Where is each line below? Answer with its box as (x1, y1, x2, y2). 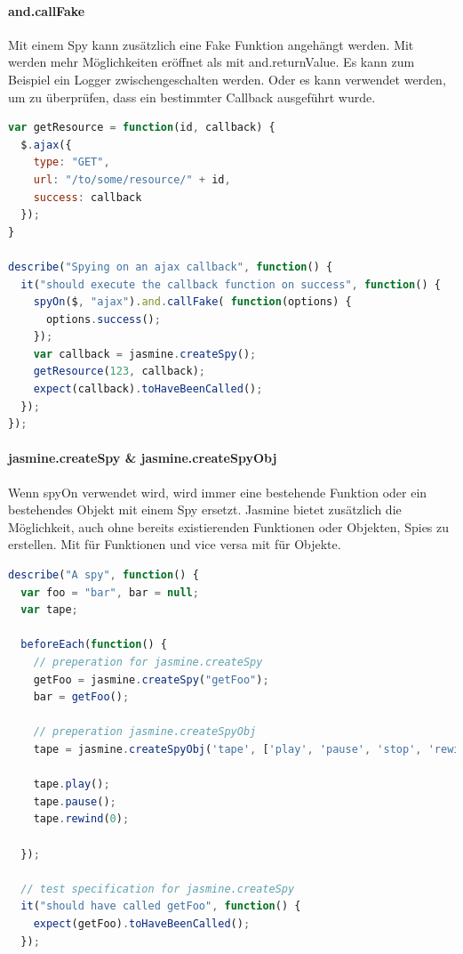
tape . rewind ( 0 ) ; (33, 813, 130, 826)
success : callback (33, 190, 142, 204)
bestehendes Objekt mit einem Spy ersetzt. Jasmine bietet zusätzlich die (8, 500, 402, 519)
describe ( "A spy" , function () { (8, 569, 199, 582)
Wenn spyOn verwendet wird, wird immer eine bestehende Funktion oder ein (8, 482, 427, 501)
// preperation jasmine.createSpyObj (33, 725, 257, 739)
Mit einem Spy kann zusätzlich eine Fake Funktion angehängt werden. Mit (8, 35, 414, 53)
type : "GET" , (33, 156, 110, 169)
